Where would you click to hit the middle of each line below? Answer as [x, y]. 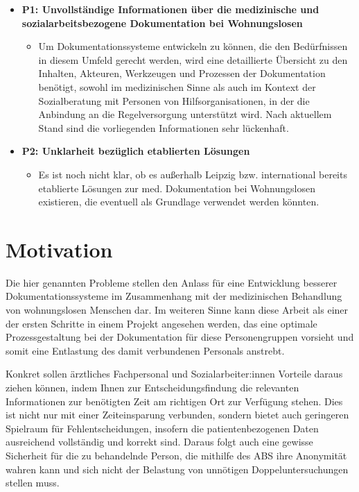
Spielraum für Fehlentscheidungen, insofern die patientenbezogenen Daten [162, 428]
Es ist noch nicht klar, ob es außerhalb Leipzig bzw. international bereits [193, 174]
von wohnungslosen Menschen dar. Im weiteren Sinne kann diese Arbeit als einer [177, 310]
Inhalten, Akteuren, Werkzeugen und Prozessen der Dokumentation [182, 73]
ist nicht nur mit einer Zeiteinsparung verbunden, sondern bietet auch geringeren [177, 415]
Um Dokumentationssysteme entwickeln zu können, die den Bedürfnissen [193, 46]
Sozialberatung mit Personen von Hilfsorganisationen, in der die [174, 100]
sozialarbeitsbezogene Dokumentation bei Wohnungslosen [162, 23]
